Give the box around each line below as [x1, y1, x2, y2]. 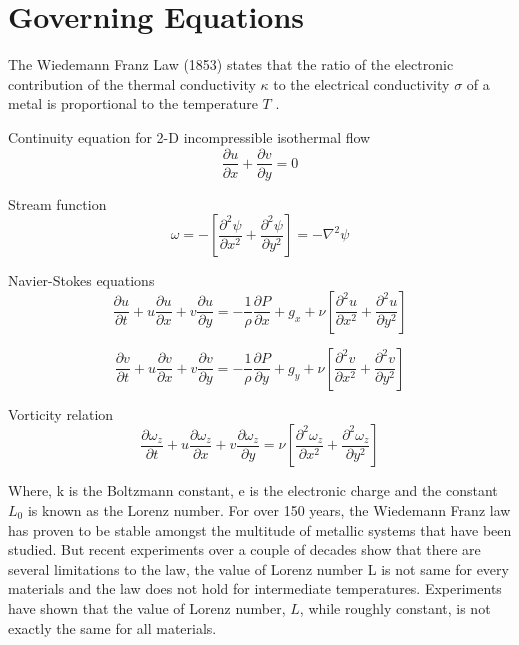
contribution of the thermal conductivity [8, 73, 256, 94]
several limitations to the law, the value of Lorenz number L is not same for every [8, 558, 509, 579]
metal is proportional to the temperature [8, 93, 258, 114]
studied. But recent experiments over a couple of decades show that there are [8, 539, 481, 560]
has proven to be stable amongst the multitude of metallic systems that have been [8, 519, 512, 540]
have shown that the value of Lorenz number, [8, 597, 286, 618]
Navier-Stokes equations [8, 270, 155, 291]
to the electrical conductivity [273, 73, 450, 94]
